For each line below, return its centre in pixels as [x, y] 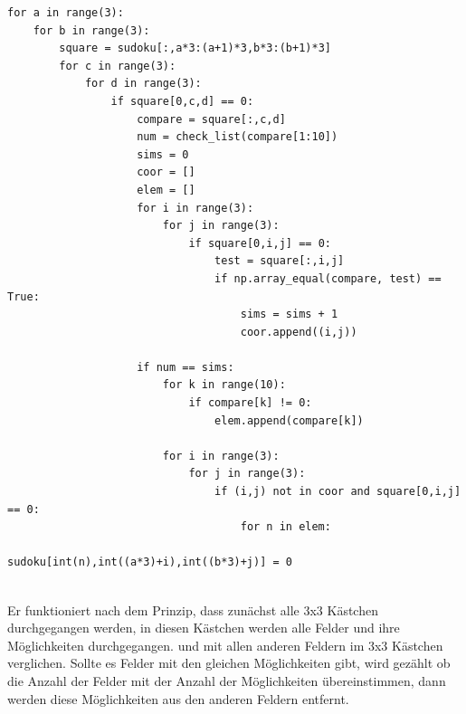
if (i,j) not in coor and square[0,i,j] [338, 492]
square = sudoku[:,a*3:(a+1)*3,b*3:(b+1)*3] [195, 48]
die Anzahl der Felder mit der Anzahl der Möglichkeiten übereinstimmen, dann [227, 680]
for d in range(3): [143, 84]
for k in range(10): [224, 385]
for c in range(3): [118, 66]
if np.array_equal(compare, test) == [328, 278]
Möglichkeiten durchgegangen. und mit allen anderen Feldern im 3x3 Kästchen [225, 645]
